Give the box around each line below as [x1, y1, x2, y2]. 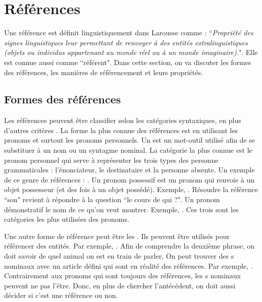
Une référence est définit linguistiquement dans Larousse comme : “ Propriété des [4, 27, 253, 38]
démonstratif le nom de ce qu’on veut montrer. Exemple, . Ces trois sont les [4, 204, 239, 214]
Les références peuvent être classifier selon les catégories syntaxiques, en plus [4, 115, 241, 126]
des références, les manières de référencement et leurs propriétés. [4, 67, 203, 77]
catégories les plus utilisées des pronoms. [4, 214, 129, 224]
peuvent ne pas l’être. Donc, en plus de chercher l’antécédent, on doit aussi [4, 280, 236, 290]
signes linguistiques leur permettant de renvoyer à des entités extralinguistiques [4, 37, 248, 47]
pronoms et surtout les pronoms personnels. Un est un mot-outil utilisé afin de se [4, 135, 255, 145]
